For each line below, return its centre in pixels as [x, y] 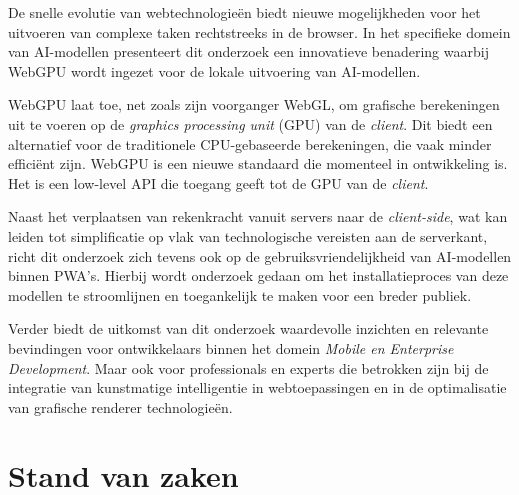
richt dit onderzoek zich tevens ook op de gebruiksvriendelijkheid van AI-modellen [260, 255]
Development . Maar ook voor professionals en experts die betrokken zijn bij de [248, 367]
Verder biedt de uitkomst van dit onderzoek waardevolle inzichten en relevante [248, 328]
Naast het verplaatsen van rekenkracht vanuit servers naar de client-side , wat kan [258, 216]
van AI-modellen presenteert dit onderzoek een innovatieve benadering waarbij [248, 51]
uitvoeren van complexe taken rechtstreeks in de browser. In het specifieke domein [259, 31]
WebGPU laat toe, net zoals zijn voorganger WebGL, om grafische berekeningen [254, 104]
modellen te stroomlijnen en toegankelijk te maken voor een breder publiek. [240, 294]
